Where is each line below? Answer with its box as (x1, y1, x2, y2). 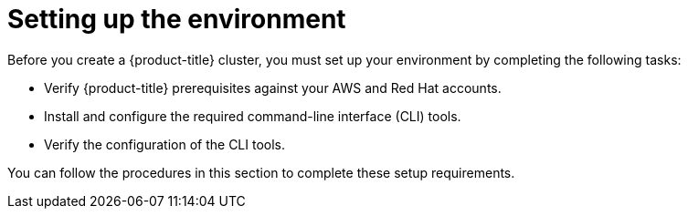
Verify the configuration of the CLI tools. (44, 136, 286, 152)
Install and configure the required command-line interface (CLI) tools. (44, 108, 461, 124)
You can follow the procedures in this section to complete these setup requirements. (7, 164, 515, 180)
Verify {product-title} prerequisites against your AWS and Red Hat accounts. (44, 79, 502, 96)
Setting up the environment (7, 4, 346, 35)
